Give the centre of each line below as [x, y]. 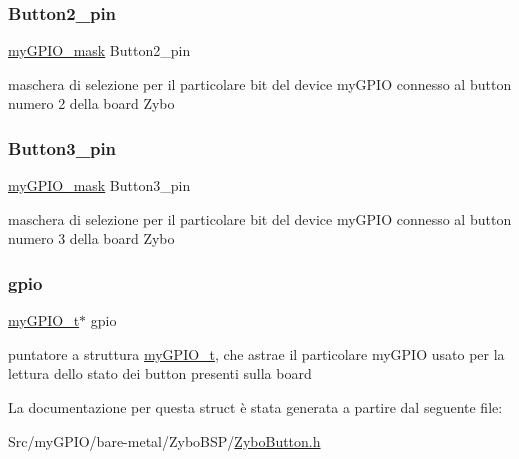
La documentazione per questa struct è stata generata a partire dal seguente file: [255, 407]
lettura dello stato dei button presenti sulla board [160, 373]
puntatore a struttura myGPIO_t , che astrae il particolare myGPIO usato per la [256, 353]
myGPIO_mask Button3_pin [99, 185]
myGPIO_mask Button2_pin [99, 50]
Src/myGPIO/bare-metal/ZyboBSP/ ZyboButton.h [164, 440]
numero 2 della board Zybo [91, 103]
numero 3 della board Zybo [91, 238]
